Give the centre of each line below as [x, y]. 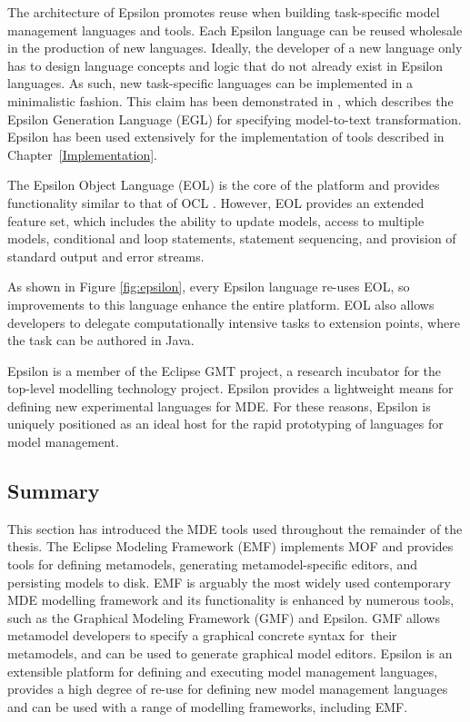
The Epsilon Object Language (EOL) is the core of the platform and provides [224, 185]
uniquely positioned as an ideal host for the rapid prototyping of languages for [225, 424]
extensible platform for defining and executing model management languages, [223, 671]
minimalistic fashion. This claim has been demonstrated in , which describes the [230, 100]
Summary [54, 491]
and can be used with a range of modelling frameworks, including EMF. [208, 706]
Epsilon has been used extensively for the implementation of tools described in [226, 137]
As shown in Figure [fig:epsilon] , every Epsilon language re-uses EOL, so [209, 287]
